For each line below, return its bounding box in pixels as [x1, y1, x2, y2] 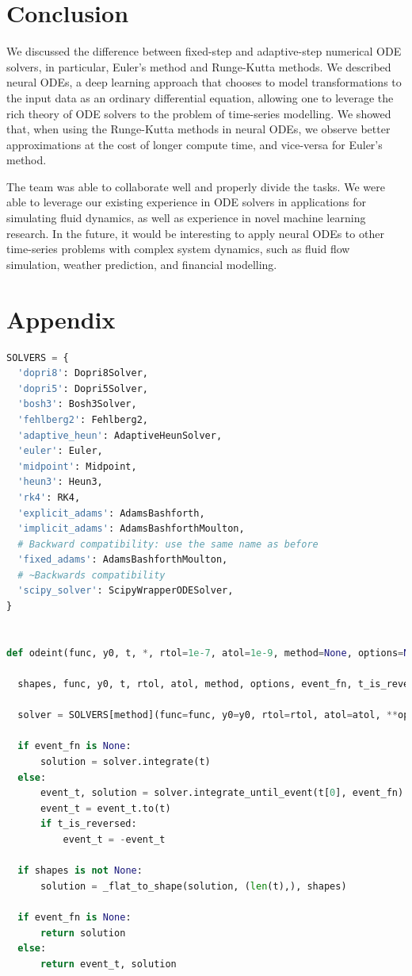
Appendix [6, 302, 116, 335]
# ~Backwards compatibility [17, 569, 166, 581]
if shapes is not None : [17, 865, 143, 877]
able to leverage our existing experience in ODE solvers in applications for [6, 194, 366, 210]
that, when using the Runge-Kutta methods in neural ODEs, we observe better [6, 121, 391, 137]
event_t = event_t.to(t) [40, 802, 171, 814]
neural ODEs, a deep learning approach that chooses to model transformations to [6, 74, 402, 90]
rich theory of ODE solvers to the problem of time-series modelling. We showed [6, 105, 391, 121]
